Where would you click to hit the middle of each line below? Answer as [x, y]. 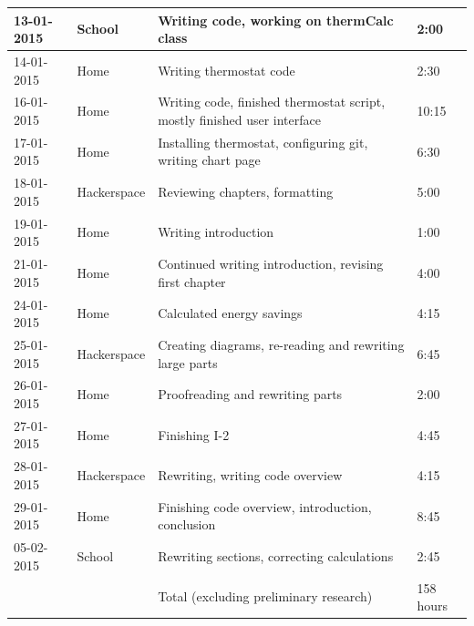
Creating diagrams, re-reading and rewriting [281, 344]
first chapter [192, 281]
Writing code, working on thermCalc [276, 20]
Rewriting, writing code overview [250, 475]
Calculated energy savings [230, 313]
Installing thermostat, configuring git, [263, 142]
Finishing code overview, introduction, [265, 506]
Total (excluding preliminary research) [265, 596]
